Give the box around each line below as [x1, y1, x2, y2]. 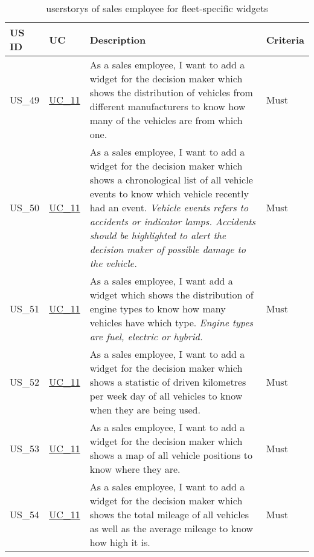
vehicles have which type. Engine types [89, 315, 254, 329]
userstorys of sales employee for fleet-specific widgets [46, 1, 268, 15]
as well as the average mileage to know [89, 521, 254, 535]
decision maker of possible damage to [89, 242, 246, 256]
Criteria [266, 32, 304, 47]
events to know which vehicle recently [89, 186, 249, 200]
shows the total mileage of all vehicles [89, 507, 249, 521]
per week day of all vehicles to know [89, 389, 243, 403]
